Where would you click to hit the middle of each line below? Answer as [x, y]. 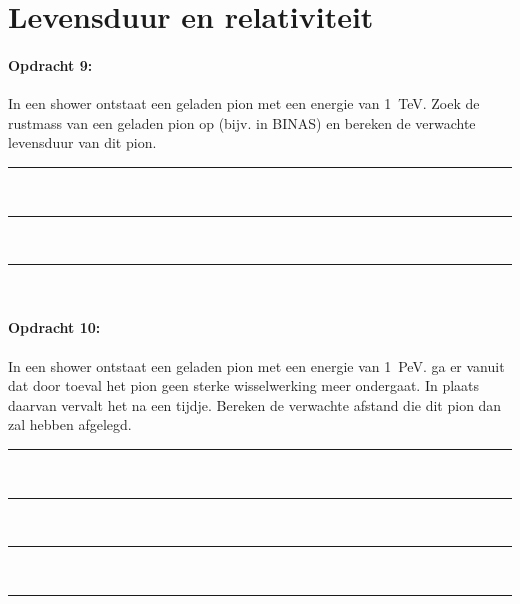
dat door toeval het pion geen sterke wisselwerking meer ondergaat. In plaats [244, 385]
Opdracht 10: [54, 327]
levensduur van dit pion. [82, 142]
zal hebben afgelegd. [70, 424]
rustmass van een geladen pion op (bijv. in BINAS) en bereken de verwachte [242, 122]
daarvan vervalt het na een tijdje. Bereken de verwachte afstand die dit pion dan [255, 404]
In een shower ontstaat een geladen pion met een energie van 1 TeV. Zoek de [244, 103]
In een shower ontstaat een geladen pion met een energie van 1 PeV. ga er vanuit [256, 365]
